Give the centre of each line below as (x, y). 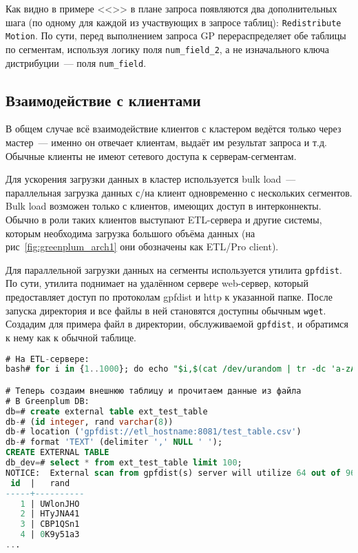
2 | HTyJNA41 (50, 514)
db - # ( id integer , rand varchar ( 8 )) (89, 422)
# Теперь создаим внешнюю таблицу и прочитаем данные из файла (154, 391)
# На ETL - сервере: (48, 359)
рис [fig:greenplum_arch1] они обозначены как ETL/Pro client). (142, 247)
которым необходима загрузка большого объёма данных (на (130, 233)
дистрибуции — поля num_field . (76, 62)
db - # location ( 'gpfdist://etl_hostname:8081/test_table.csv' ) (154, 432)
